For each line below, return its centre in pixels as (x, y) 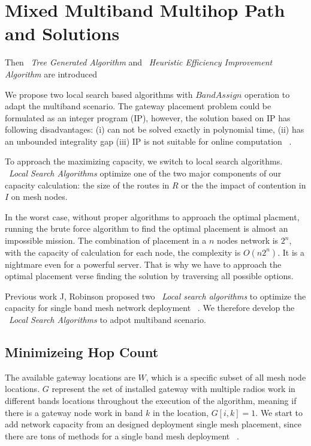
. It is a (291, 252)
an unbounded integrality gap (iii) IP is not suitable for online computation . (148, 141)
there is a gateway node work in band (74, 412)
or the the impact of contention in (244, 185)
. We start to (279, 412)
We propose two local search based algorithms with (99, 94)
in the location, (180, 412)
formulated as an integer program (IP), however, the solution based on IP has (148, 117)
